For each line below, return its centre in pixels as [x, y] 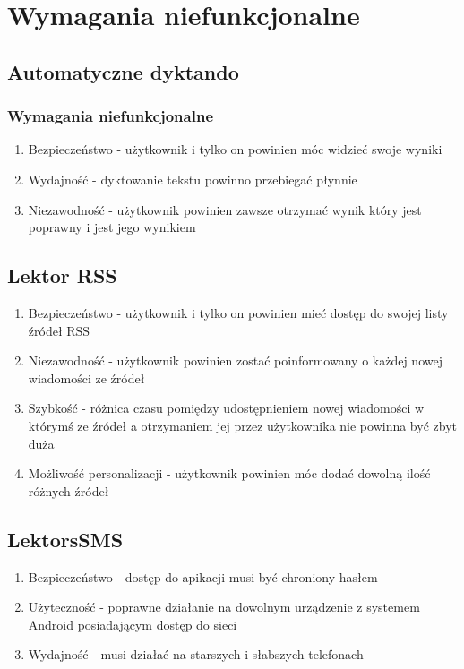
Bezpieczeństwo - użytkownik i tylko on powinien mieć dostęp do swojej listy [238, 312]
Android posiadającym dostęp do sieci [133, 624]
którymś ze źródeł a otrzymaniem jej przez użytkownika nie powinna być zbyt [242, 425]
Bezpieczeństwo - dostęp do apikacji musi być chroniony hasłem [203, 576]
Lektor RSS [62, 275]
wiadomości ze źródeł [86, 377]
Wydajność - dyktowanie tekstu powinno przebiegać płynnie [193, 179]
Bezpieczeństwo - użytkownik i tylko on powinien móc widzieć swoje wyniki [235, 149]
